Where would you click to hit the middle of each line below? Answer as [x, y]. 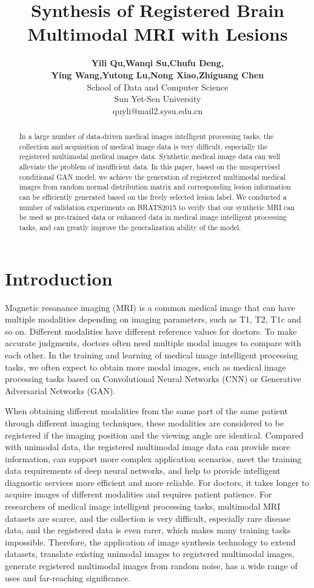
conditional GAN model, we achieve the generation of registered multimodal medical [152, 176]
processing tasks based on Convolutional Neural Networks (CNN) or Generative [153, 379]
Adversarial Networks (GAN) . [60, 390]
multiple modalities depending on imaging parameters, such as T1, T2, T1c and [153, 319]
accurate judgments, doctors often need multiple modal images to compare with [153, 343]
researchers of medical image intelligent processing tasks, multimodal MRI [143, 506]
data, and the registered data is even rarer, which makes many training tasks [148, 530]
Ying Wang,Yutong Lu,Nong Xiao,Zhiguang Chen [158, 74]
